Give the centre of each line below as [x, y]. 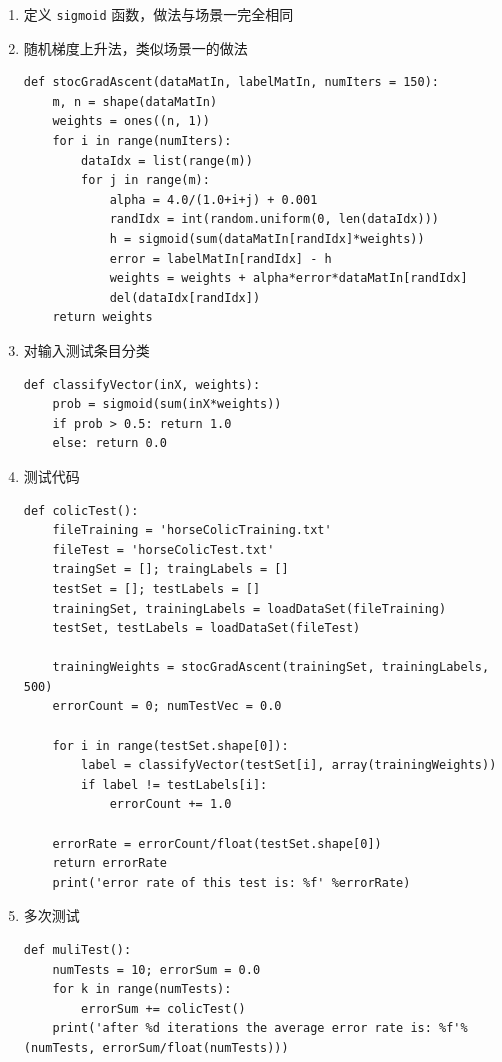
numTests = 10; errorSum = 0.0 [156, 969]
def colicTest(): [81, 510]
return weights [102, 317]
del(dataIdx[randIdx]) [185, 297]
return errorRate [109, 863]
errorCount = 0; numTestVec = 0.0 [167, 706]
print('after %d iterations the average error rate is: [242, 1028]
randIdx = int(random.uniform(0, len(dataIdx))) [274, 219]
